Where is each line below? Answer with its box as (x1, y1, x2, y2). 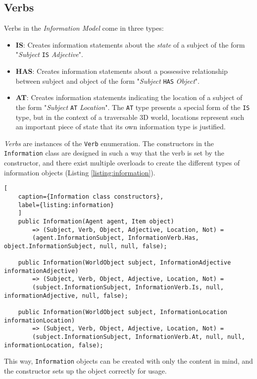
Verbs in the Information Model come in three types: (4, 23, 164, 33)
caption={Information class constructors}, (18, 193, 164, 200)
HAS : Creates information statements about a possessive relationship (15, 66, 228, 76)
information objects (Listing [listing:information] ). (4, 167, 155, 177)
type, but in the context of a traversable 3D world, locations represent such (15, 111, 244, 122)
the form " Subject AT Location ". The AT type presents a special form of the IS (15, 102, 250, 112)
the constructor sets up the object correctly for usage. (4, 366, 167, 376)
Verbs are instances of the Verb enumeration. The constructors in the (4, 138, 214, 148)
